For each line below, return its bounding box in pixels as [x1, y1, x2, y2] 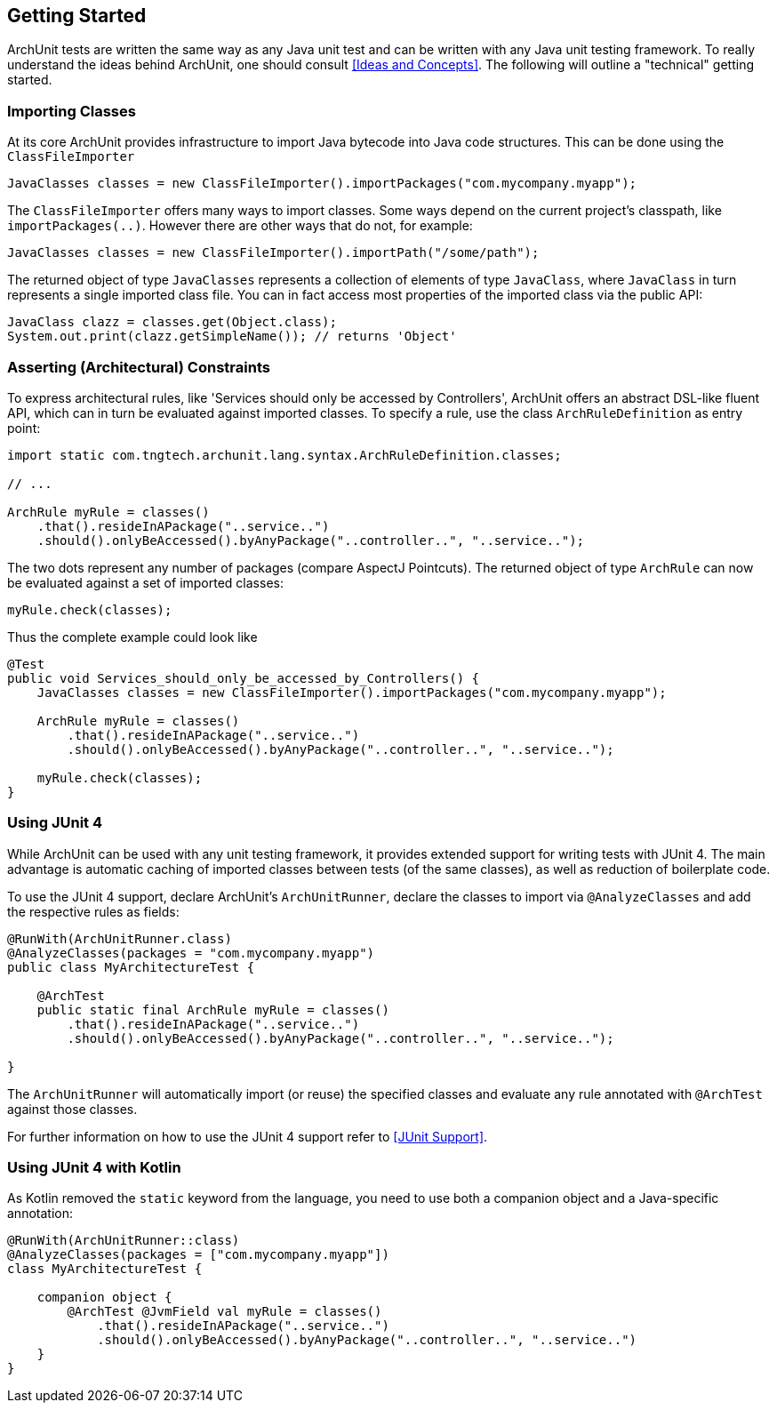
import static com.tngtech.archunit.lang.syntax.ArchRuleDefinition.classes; [7, 447, 562, 462]
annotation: [7, 1206, 73, 1222]
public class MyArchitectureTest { [7, 959, 255, 974]
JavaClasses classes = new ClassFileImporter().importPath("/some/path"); [7, 245, 540, 260]
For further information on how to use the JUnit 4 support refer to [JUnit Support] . [7, 1128, 488, 1144]
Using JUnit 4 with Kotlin [7, 1158, 181, 1177]
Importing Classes [7, 101, 136, 120]
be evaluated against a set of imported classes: [7, 574, 284, 590]
